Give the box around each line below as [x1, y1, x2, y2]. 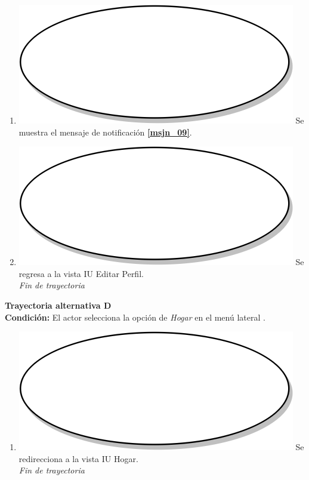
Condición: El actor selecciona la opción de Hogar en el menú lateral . [5, 310, 265, 323]
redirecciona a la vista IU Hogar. [18, 452, 138, 464]
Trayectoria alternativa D [5, 299, 112, 311]
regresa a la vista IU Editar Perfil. [18, 267, 144, 279]
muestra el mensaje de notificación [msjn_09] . [18, 125, 192, 138]
